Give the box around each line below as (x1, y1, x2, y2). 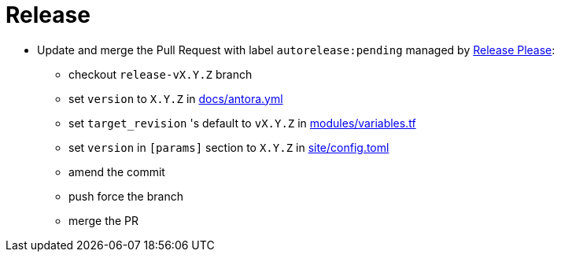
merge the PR (68, 213, 139, 227)
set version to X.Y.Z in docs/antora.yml (68, 91, 283, 105)
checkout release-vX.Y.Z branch (68, 67, 253, 81)
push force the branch (68, 189, 183, 203)
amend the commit (68, 164, 165, 179)
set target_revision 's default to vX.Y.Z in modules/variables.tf (68, 116, 416, 130)
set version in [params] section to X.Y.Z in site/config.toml (68, 140, 389, 154)
